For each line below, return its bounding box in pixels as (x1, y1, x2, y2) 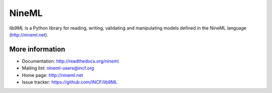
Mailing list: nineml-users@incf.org (22, 65, 94, 71)
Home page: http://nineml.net (22, 72, 83, 78)
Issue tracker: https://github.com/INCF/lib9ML (22, 79, 118, 85)
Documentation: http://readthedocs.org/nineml (22, 58, 119, 64)
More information (9, 45, 65, 53)
